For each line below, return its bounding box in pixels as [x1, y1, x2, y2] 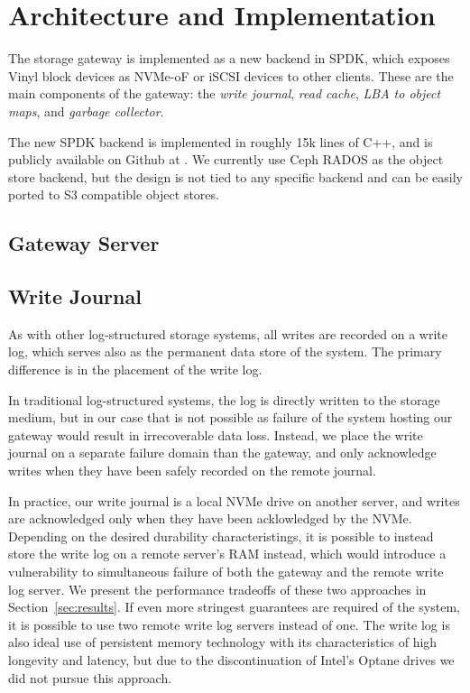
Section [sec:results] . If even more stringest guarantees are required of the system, [8, 597, 460, 616]
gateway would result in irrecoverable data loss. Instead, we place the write [8, 425, 423, 444]
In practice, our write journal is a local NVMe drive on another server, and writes [8, 491, 460, 510]
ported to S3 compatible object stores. [8, 185, 219, 204]
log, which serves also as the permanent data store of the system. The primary [8, 342, 442, 361]
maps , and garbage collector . [8, 101, 164, 120]
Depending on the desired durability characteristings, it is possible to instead [8, 526, 434, 545]
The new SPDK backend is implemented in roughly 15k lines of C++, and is [8, 132, 433, 151]
